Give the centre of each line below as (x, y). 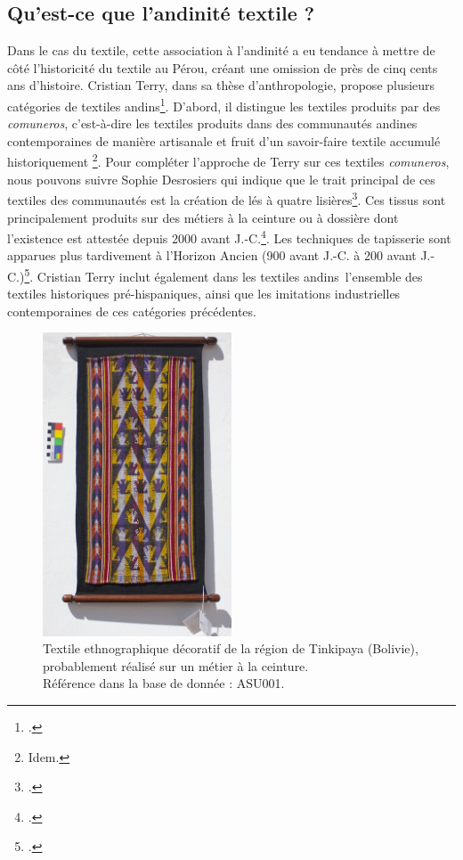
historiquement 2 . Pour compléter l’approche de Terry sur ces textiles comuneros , (228, 160)
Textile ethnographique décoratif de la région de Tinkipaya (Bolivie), (231, 648)
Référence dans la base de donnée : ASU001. (164, 683)
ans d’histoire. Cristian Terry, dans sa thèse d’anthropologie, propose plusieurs (221, 85)
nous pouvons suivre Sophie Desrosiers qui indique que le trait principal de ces (221, 179)
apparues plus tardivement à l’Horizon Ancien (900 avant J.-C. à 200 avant (212, 255)
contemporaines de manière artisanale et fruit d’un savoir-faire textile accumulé (224, 140)
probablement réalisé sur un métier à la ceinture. (176, 665)
